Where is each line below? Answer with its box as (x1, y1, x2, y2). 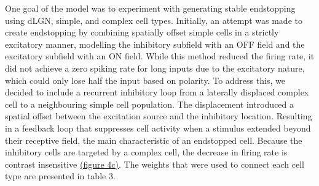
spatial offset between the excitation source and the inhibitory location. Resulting (5, 110, 312, 122)
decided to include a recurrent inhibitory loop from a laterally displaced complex (5, 86, 309, 99)
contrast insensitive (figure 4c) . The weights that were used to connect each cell (5, 157, 304, 170)
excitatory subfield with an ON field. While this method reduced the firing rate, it (5, 50, 315, 62)
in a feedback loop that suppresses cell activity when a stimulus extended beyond (5, 121, 311, 134)
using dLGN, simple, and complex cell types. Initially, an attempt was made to (5, 13, 302, 26)
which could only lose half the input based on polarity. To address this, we (5, 73, 285, 86)
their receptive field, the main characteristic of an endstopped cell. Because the (5, 133, 302, 146)
